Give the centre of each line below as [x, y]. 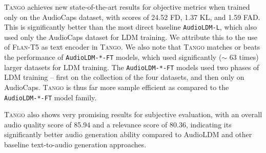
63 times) [244, 57]
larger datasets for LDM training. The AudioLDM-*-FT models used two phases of [132, 67]
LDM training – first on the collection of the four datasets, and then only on [124, 77]
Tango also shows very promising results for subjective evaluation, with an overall [133, 114]
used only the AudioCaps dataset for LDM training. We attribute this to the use [131, 37]
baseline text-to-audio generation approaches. [75, 144]
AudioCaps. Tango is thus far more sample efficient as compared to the [117, 87]
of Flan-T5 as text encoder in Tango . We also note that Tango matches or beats [132, 47]
